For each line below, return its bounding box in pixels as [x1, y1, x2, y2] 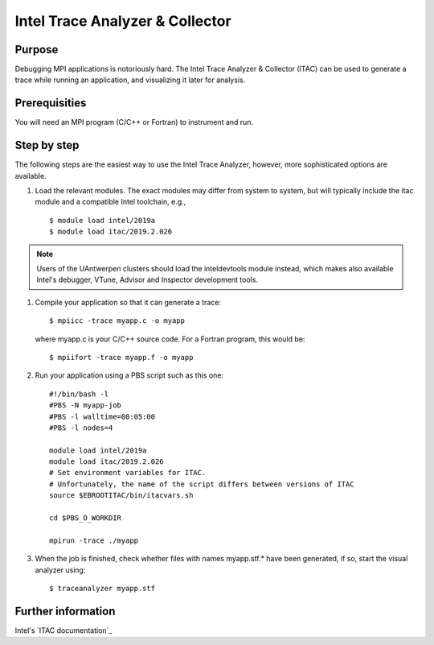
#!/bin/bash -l [49, 389, 109, 399]
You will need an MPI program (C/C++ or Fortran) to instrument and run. [14, 118, 253, 127]
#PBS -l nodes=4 [49, 423, 113, 432]
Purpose [14, 43, 59, 56]
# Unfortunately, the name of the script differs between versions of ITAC [49, 479, 354, 489]
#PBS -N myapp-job [49, 401, 122, 410]
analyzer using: [35, 564, 86, 575]
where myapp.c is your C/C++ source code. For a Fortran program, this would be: [35, 334, 305, 344]
